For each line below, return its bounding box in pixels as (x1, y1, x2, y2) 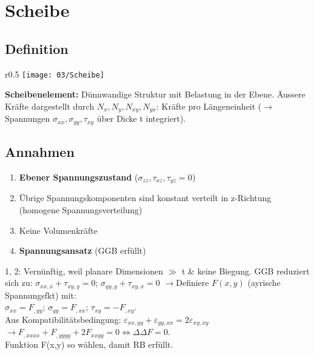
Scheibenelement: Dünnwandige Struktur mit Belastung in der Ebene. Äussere (5, 88, 306, 101)
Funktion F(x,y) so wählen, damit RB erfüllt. (5, 337, 173, 350)
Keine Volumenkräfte (19, 224, 98, 236)
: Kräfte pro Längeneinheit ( (156, 99, 262, 112)
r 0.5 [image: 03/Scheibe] (5, 67, 105, 80)
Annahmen (5, 142, 75, 161)
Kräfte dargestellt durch (5, 99, 95, 112)
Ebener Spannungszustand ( (19, 170, 138, 183)
